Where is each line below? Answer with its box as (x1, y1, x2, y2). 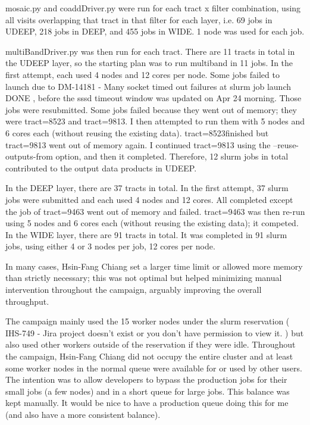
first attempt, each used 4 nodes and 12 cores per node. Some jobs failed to (5, 68, 280, 80)
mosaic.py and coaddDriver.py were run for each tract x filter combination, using (5, 2, 301, 14)
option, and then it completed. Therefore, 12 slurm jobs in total (55, 150, 289, 162)
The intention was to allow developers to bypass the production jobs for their (5, 373, 287, 386)
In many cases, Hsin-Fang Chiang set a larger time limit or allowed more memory (5, 260, 303, 272)
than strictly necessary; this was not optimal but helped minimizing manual (5, 271, 282, 284)
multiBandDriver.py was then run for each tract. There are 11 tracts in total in (5, 45, 295, 57)
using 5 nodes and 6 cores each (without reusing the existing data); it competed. (5, 217, 299, 229)
